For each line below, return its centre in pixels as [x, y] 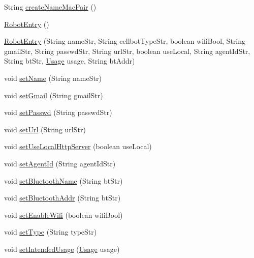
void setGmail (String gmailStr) [54, 95]
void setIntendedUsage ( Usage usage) [62, 249]
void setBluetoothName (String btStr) [63, 180]
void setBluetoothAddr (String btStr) [62, 198]
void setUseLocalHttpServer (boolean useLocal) [78, 146]
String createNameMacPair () [50, 7]
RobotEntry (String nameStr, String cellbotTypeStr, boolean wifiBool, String [125, 41]
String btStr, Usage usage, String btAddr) [70, 61]
